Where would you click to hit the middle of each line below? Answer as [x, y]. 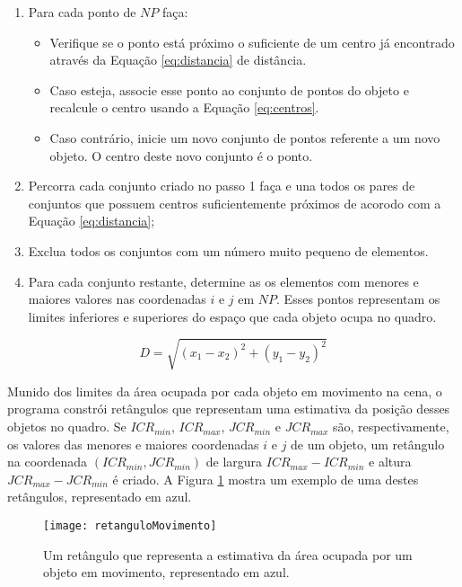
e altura [390, 462]
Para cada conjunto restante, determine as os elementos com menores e [223, 281]
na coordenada [48, 462]
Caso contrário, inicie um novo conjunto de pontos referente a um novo [245, 137]
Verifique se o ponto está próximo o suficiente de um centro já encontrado [252, 42]
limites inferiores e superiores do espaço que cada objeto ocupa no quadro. [232, 316]
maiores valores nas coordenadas [117, 299]
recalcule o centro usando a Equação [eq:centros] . [184, 107]
